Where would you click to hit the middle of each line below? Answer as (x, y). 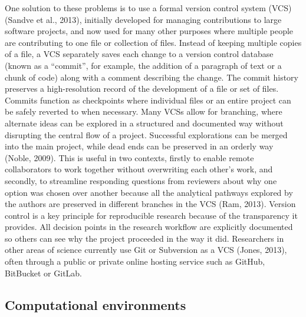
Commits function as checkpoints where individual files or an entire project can (148, 100)
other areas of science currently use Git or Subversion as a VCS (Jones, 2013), (146, 250)
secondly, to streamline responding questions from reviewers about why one (141, 180)
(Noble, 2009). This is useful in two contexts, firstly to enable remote (129, 157)
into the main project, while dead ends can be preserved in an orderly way (139, 146)
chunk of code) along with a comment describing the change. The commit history (152, 77)
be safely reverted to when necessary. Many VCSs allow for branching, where (144, 111)
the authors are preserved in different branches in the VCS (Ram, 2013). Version (150, 204)
